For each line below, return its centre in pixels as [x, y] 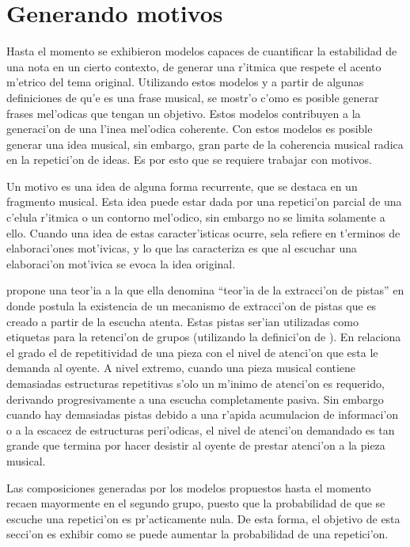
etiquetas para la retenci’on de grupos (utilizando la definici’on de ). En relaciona [204, 337]
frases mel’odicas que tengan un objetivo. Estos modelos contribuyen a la [184, 113]
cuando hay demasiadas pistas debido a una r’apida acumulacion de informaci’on [203, 414]
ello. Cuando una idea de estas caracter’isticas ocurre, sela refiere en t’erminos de [203, 232]
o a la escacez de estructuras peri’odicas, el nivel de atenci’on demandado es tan [201, 429]
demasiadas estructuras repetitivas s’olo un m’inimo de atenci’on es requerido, [196, 383]
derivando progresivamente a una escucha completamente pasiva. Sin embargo [195, 399]
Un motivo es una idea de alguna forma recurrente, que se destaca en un [182, 186]
